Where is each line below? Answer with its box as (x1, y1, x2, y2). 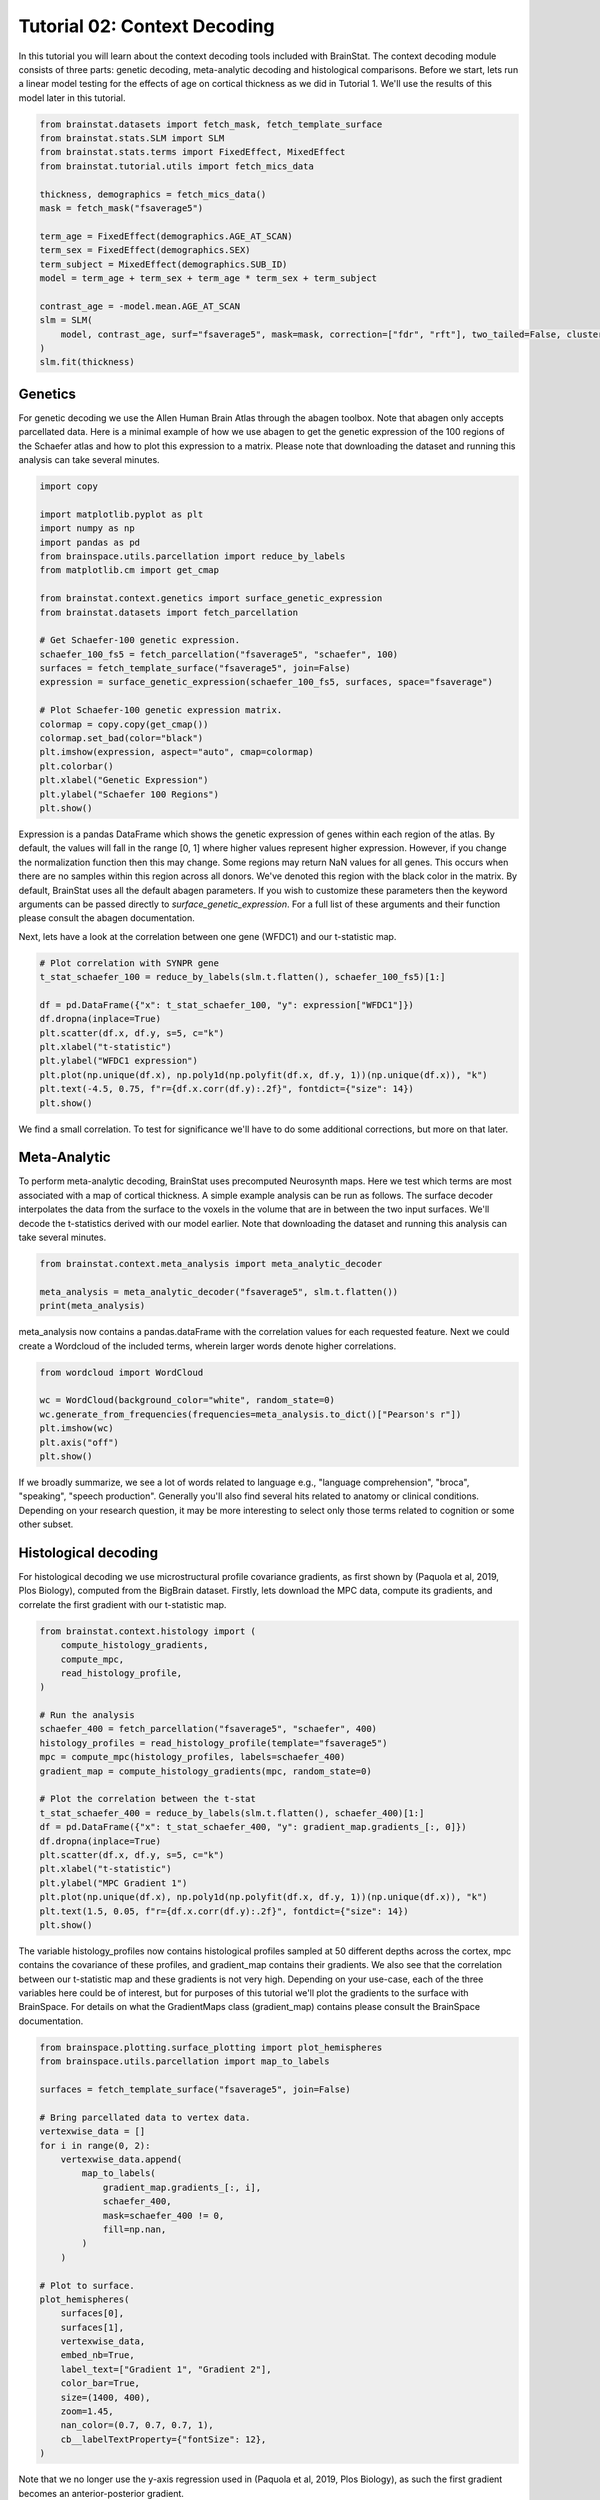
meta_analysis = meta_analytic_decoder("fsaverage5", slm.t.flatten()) (39, 1286, 399, 1297)
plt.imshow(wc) (39, 1423, 114, 1434)
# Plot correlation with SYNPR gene (39, 957, 220, 969)
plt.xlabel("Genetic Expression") (39, 775, 209, 786)
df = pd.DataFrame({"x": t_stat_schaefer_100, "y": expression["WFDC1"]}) (39, 999, 415, 1010)
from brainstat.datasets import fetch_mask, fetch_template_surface (39, 118, 383, 130)
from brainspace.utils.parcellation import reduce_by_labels (39, 550, 346, 562)
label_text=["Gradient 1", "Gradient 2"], (60, 2363, 272, 2375)
